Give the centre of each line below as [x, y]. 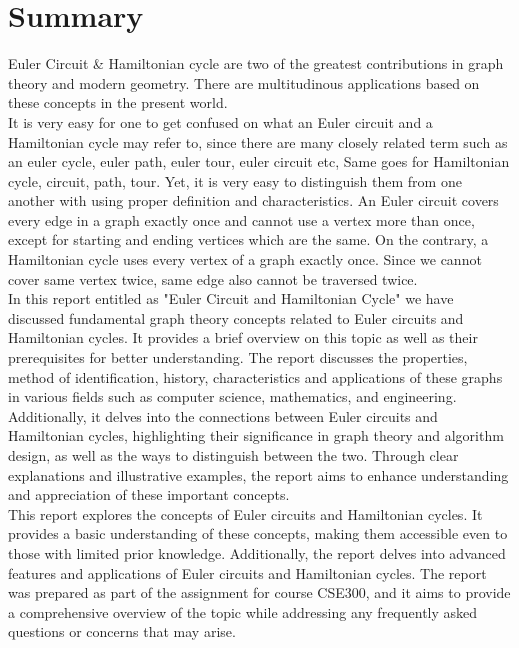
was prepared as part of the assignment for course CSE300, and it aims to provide [259, 592]
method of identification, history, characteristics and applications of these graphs [255, 376]
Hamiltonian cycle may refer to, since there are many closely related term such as [258, 141]
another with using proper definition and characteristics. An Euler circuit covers [253, 200]
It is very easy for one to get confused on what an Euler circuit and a [220, 121]
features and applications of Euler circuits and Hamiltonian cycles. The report [247, 572]
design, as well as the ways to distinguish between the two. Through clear [233, 455]
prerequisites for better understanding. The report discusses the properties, [238, 357]
